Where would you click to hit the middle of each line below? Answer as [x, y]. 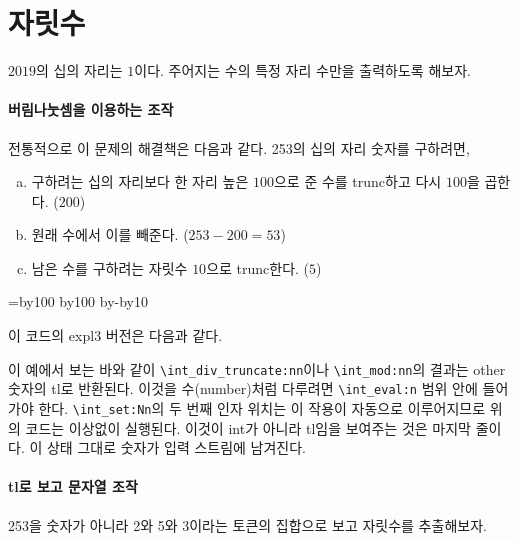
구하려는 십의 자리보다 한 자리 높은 [140, 181]
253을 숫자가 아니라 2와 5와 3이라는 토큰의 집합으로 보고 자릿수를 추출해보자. [247, 524]
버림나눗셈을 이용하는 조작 [91, 109]
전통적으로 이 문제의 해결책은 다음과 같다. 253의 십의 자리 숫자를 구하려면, [239, 147]
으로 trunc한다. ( [258, 267]
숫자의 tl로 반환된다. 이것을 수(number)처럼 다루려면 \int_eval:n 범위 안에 [243, 388]
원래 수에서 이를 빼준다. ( [110, 234]
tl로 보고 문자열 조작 [73, 486]
